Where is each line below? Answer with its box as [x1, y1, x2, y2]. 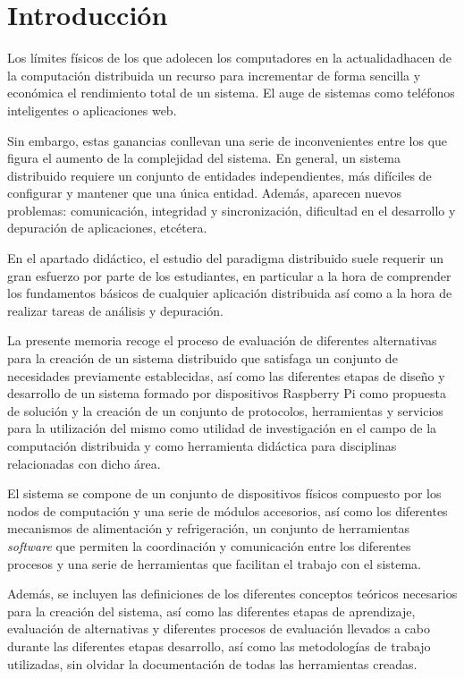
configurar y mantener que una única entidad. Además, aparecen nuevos [7, 183, 401, 202]
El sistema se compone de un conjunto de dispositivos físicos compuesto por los [7, 484, 442, 503]
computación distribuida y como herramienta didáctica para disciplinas [7, 437, 397, 454]
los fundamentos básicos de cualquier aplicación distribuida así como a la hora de [7, 284, 452, 302]
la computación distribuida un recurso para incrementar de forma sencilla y [7, 65, 421, 84]
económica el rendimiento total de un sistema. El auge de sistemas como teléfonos [7, 83, 455, 102]
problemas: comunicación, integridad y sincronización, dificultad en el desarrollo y [7, 200, 456, 219]
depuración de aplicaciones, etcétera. [7, 218, 207, 237]
